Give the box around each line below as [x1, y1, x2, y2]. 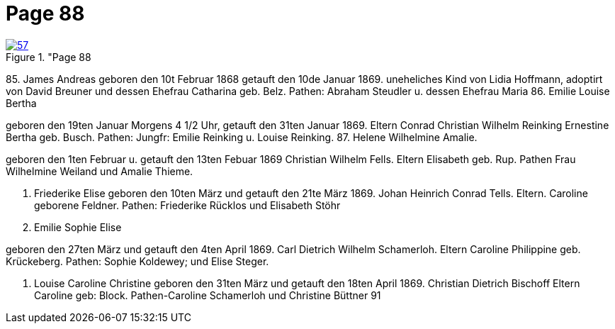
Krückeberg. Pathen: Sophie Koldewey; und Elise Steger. [6, 255, 269, 267]
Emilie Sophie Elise [34, 221, 122, 233]
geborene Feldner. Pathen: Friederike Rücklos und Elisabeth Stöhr [34, 199, 341, 211]
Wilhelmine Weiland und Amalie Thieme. [6, 164, 193, 177]
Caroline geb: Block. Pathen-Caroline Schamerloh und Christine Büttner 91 [34, 289, 381, 301]
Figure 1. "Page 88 [6, 50, 91, 63]
